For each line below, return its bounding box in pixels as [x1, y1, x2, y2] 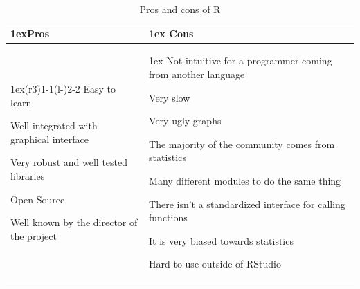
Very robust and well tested [10, 155, 128, 169]
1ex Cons [149, 26, 194, 40]
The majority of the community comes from [149, 136, 335, 151]
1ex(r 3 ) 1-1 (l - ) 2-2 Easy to [10, 82, 116, 96]
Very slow [149, 90, 190, 104]
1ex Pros [10, 26, 49, 40]
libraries [10, 169, 45, 183]
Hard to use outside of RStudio [149, 257, 282, 271]
